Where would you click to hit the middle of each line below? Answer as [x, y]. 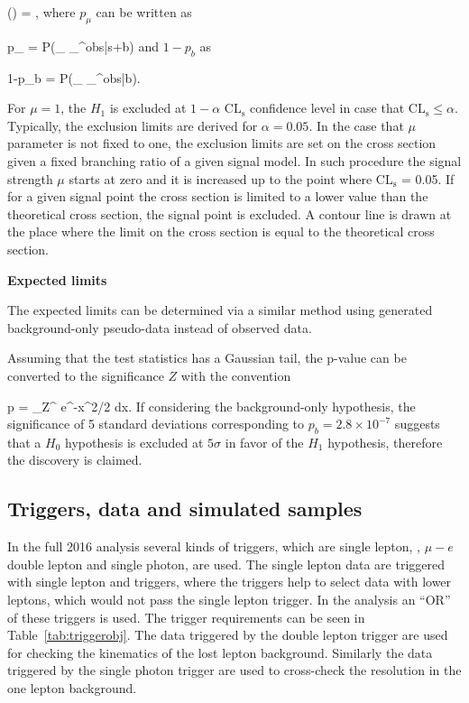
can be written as [144, 12]
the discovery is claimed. [75, 460]
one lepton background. [72, 688]
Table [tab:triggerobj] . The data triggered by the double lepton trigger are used [228, 635]
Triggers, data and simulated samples [185, 509]
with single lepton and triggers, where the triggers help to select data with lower [230, 582]
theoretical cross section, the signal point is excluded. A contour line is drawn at [230, 213]
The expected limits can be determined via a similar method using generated [220, 310]
